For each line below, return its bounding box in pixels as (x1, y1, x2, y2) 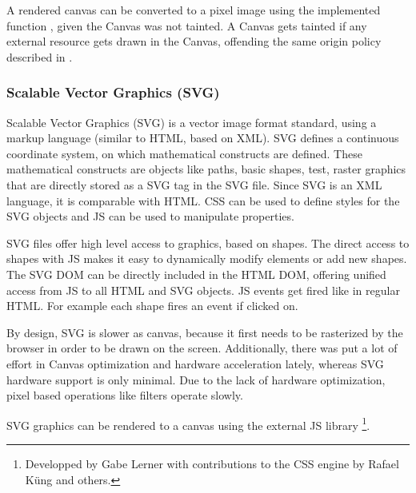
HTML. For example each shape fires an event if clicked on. (6, 297, 298, 314)
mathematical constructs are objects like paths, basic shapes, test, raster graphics (6, 161, 406, 177)
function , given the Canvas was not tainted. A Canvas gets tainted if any (6, 17, 367, 34)
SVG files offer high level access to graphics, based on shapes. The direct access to (6, 234, 410, 251)
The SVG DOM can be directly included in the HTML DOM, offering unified (6, 265, 386, 282)
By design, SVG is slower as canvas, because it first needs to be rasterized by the (6, 324, 403, 340)
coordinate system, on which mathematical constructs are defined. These (6, 145, 362, 161)
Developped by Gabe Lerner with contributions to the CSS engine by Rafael (25, 455, 399, 471)
